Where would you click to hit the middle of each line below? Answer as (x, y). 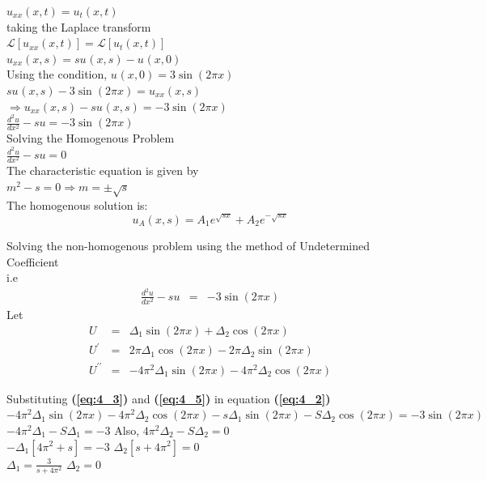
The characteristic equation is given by (103, 170)
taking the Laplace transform (79, 26)
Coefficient (33, 261)
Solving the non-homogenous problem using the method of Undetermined (188, 246)
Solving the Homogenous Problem (91, 138)
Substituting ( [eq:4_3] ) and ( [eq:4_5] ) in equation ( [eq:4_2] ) (169, 398)
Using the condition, (57, 74)
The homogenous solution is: (77, 204)
